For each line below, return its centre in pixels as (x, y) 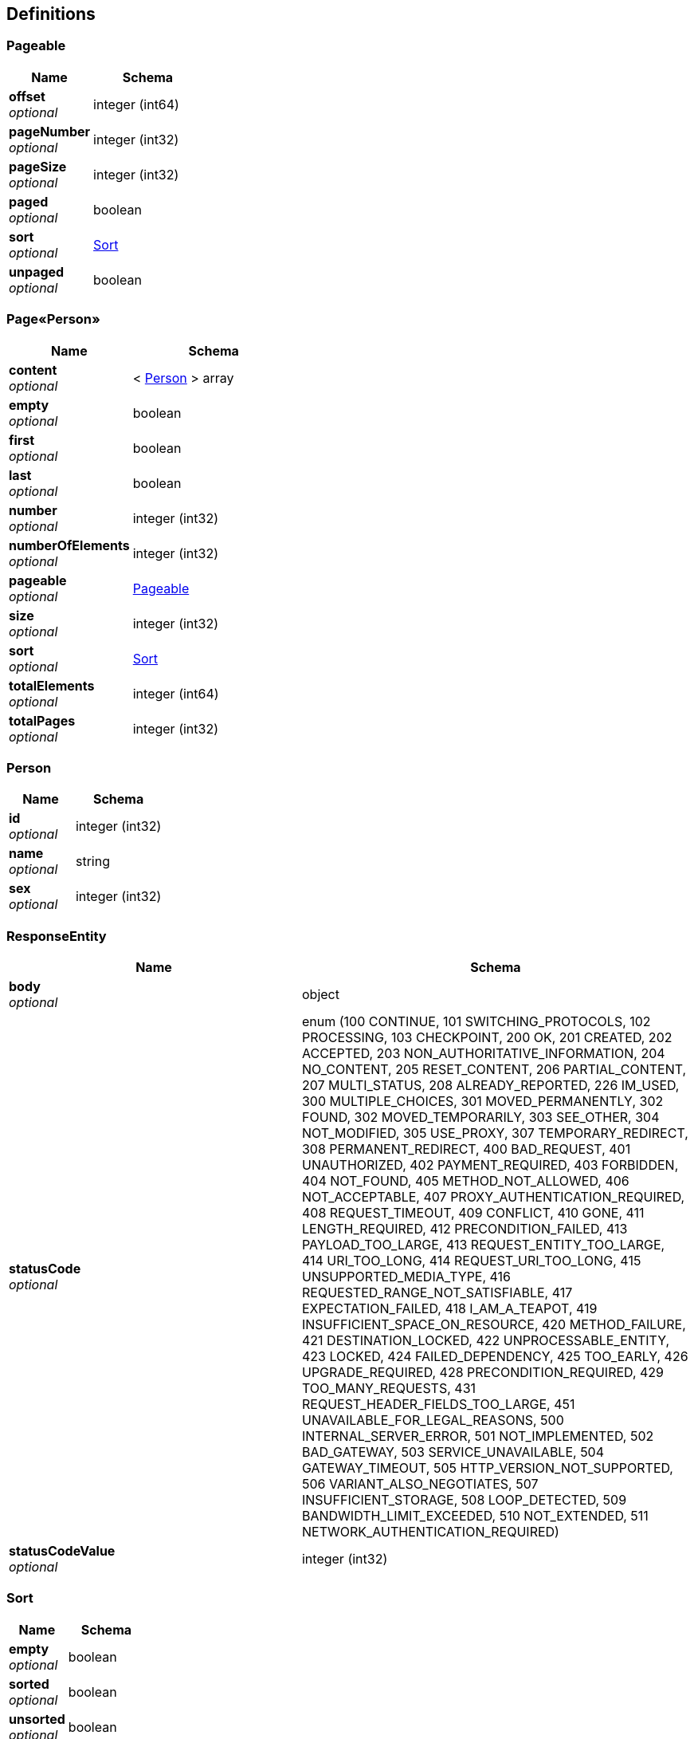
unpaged (37, 271)
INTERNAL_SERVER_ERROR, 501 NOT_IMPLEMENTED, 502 (478, 1436)
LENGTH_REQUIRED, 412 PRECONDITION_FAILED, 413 (465, 1229)
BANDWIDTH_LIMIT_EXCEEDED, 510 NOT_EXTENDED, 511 (475, 1516)
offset (27, 96)
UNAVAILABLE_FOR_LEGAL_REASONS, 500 (433, 1420)
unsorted (37, 1719)
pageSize (38, 166)
